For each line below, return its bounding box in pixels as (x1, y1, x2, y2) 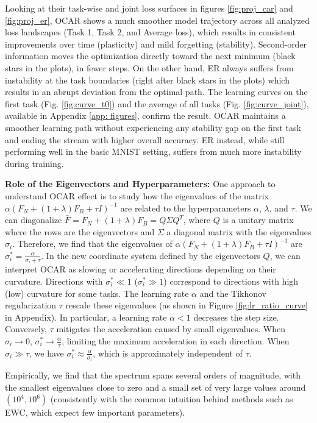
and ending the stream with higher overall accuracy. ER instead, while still (5, 133, 285, 146)
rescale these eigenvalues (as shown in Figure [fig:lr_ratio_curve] (65, 299, 308, 311)
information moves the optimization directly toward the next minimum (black (5, 49, 296, 62)
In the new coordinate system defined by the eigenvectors (46, 249, 260, 261)
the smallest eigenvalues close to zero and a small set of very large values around (5, 380, 306, 393)
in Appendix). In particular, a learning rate (5, 310, 167, 323)
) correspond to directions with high (163, 274, 299, 287)
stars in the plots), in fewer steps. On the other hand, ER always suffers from (5, 61, 294, 74)
